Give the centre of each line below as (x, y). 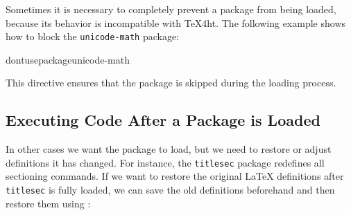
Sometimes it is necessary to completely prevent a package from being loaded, (171, 9)
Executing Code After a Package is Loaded (163, 120)
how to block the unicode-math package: (93, 36)
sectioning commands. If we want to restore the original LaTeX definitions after (175, 176)
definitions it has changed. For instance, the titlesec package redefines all (165, 162)
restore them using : (48, 203)
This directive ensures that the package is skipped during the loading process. (171, 83)
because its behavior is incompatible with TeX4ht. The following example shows (176, 22)
